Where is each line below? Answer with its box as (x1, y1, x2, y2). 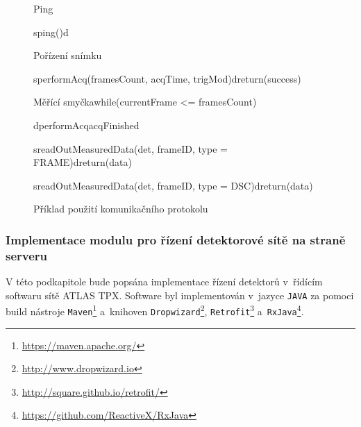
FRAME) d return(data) (33, 155, 132, 169)
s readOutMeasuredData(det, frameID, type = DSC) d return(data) (33, 178, 313, 192)
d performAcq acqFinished (33, 117, 140, 132)
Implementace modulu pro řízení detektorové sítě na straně (6, 231, 346, 248)
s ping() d (33, 24, 69, 39)
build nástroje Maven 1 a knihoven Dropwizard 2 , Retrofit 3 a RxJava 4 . (6, 302, 304, 318)
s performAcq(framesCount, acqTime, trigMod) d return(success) (33, 71, 301, 85)
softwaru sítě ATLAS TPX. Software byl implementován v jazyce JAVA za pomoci (6, 287, 354, 302)
